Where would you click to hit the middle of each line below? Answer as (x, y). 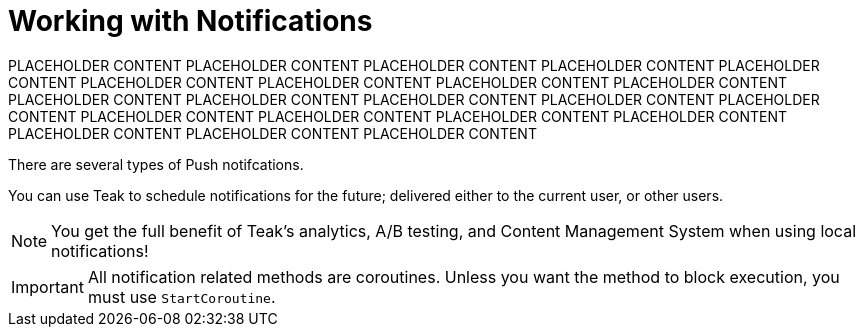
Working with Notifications (190, 21)
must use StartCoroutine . (181, 296)
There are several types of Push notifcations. (156, 164)
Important (47, 286)
